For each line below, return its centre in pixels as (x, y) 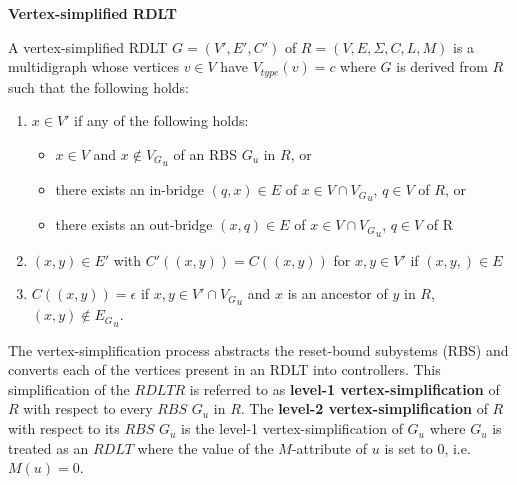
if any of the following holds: (161, 120)
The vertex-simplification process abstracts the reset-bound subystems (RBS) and (258, 349)
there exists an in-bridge (129, 189)
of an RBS (205, 153)
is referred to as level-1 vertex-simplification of (344, 388)
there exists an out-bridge (134, 224)
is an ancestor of (337, 293)
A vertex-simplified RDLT (88, 46)
